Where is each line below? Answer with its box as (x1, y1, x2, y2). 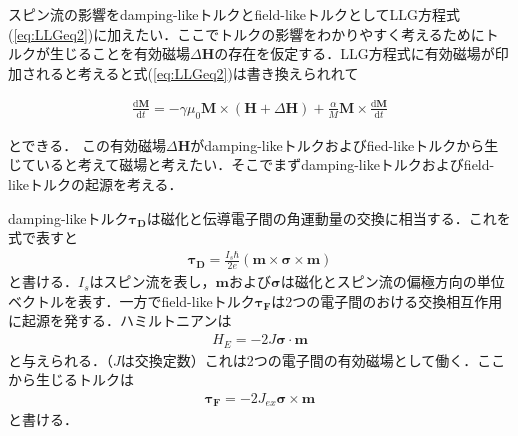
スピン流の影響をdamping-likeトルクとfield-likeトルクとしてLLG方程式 (8, 4, 460, 24)
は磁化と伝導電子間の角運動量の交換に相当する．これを (146, 207, 511, 228)
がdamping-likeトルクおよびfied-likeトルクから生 (190, 134, 499, 155)
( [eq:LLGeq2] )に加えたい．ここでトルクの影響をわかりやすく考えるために (8, 23, 485, 44)
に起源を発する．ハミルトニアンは (8, 310, 232, 331)
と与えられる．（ (8, 349, 113, 370)
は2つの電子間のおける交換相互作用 (271, 290, 503, 311)
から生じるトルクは (8, 369, 134, 390)
